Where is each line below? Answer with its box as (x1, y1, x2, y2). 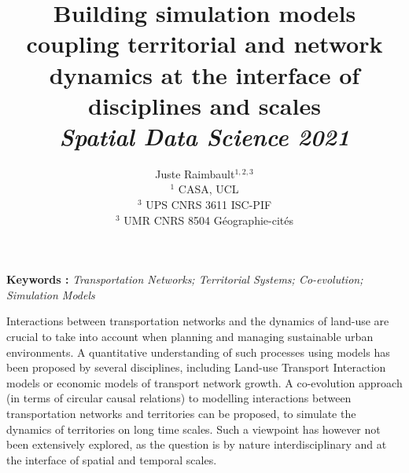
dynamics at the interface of (49, 58, 360, 90)
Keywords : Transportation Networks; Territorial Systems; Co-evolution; (6, 271, 363, 288)
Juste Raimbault (155, 165, 235, 181)
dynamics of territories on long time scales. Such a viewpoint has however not (6, 420, 381, 437)
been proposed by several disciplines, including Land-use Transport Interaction (6, 359, 386, 376)
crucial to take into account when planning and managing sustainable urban (6, 328, 374, 345)
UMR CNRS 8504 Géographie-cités (123, 211, 293, 228)
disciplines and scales (88, 89, 321, 121)
